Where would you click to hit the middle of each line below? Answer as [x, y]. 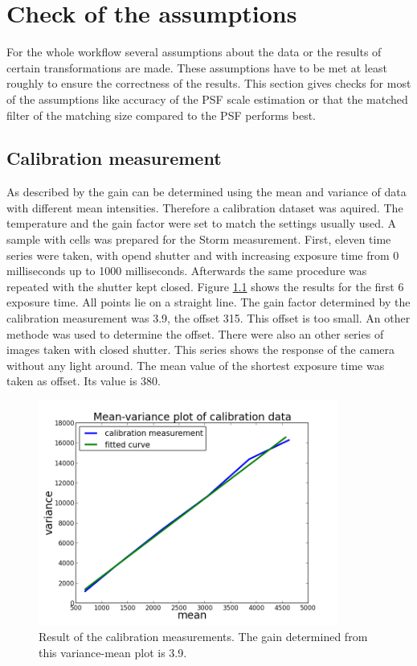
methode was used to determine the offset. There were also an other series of [195, 333]
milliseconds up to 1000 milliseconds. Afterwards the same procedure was [187, 271]
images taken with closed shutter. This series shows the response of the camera [201, 349]
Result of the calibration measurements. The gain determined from [203, 637]
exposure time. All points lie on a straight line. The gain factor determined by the [208, 302]
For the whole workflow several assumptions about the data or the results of [194, 52]
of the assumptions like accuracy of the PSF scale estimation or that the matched [207, 99]
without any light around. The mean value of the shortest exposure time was [196, 365]
